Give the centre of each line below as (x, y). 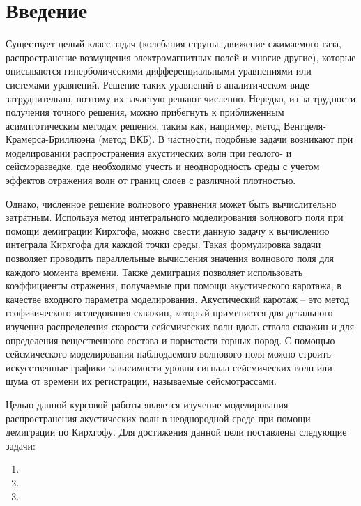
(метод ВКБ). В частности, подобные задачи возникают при (226, 139)
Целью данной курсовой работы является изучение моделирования (147, 404)
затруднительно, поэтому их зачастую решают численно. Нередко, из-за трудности (181, 98)
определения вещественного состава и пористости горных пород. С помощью (170, 340)
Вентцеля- (305, 125)
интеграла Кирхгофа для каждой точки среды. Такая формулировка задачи (163, 244)
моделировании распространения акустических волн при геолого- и (149, 152)
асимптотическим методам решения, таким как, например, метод (143, 125)
